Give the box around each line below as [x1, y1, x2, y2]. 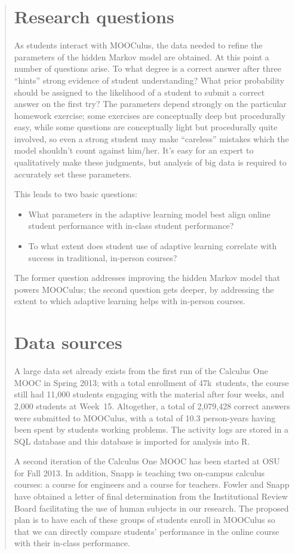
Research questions [14, 4, 174, 29]
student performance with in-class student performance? [28, 219, 234, 232]
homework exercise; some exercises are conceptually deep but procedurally [14, 109, 286, 121]
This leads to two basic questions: [14, 188, 137, 200]
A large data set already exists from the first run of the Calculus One [14, 365, 268, 377]
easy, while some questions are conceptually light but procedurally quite [14, 121, 278, 133]
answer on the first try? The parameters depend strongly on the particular [14, 97, 287, 110]
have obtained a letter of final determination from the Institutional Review [14, 490, 288, 503]
